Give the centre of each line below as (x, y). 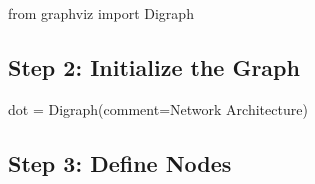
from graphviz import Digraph (101, 13)
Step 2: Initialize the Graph (154, 66)
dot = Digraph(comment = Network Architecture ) (158, 108)
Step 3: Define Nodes (120, 162)
